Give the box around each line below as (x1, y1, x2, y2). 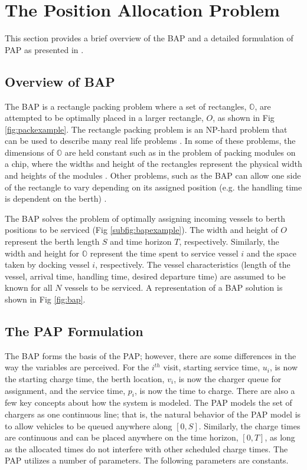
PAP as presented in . (5, 43, 84, 55)
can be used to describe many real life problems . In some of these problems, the (5, 134, 296, 147)
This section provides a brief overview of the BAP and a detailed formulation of (5, 32, 293, 44)
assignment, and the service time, (5, 384, 126, 396)
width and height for (5, 246, 80, 259)
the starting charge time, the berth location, (5, 373, 165, 384)
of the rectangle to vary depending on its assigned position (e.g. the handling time (5, 180, 302, 193)
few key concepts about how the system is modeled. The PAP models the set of (5, 396, 292, 409)
